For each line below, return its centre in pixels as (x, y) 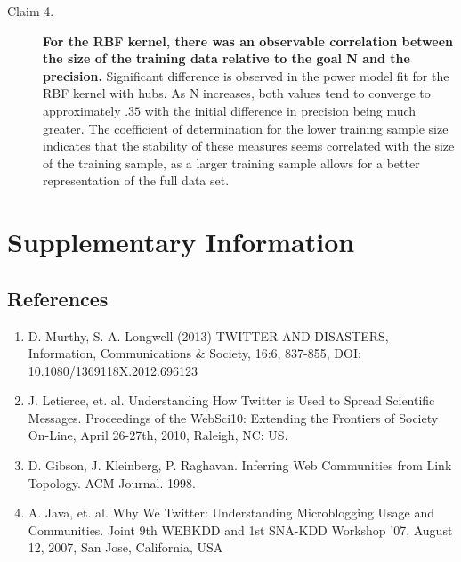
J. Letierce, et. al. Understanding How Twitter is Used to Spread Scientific (231, 400)
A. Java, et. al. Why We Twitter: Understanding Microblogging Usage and (231, 513)
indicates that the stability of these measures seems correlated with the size (249, 146)
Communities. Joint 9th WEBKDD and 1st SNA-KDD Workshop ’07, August (240, 529)
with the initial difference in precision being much (280, 110)
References (58, 298)
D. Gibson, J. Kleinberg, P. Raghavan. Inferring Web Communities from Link (240, 465)
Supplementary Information (181, 242)
